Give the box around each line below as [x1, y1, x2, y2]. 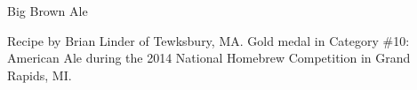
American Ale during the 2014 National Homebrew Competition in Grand [7, 49, 411, 67]
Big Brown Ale [7, 2, 88, 19]
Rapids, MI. [7, 65, 72, 84]
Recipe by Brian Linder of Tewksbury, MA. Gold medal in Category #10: [7, 31, 410, 49]
